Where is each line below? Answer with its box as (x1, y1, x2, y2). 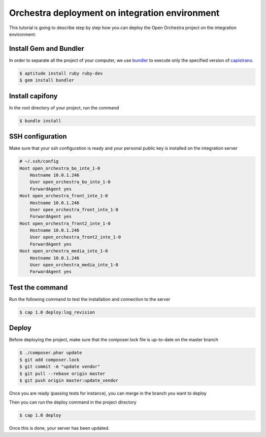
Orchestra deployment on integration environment (9, 7, 220, 18)
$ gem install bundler (19, 77, 74, 83)
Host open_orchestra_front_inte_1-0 (19, 193, 108, 199)
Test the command (9, 283, 68, 291)
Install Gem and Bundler (9, 44, 84, 53)
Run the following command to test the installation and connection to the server (9, 296, 170, 302)
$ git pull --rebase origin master (19, 370, 105, 376)
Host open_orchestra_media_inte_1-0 (19, 248, 108, 254)
